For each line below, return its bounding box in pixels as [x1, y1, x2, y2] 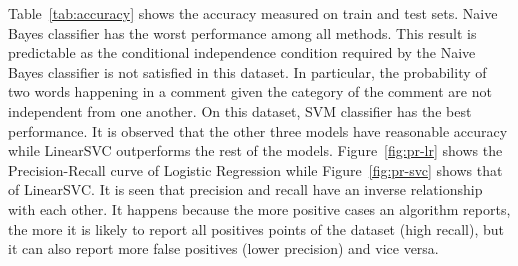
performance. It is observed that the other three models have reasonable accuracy [8, 120, 508, 141]
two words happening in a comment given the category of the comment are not [8, 81, 492, 102]
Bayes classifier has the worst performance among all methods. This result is [8, 22, 477, 43]
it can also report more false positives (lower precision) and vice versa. [8, 238, 439, 259]
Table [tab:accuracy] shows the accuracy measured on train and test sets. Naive [8, 3, 498, 23]
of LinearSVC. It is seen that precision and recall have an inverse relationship [8, 179, 483, 200]
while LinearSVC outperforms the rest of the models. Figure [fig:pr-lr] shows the [8, 140, 503, 161]
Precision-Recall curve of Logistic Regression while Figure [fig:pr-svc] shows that [8, 159, 503, 180]
